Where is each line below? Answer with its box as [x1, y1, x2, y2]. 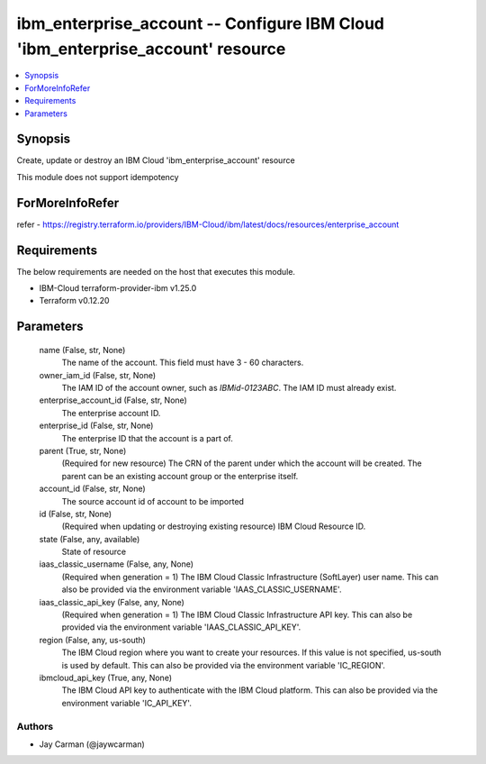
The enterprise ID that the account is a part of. [61, 432, 234, 443]
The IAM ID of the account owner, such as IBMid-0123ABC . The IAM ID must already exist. [61, 382, 397, 393]
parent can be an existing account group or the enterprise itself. [61, 470, 299, 481]
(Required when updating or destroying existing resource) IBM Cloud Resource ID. [61, 521, 366, 532]
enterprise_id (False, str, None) [39, 420, 154, 432]
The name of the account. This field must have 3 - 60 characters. [61, 357, 304, 368]
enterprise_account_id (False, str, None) [39, 395, 188, 405]
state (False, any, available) [39, 533, 140, 544]
